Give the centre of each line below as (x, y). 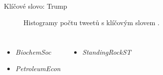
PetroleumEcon (38, 68)
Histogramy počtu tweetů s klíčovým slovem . (92, 22)
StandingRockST (107, 52)
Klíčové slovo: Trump (36, 6)
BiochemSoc (33, 52)
